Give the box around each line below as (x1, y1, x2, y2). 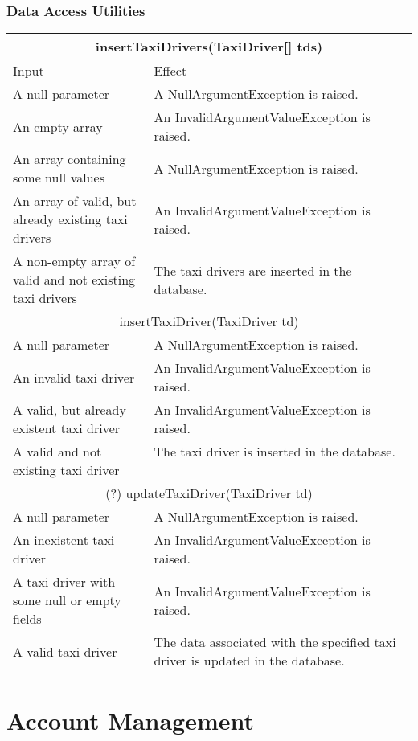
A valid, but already (13, 400, 126, 420)
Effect (154, 61, 187, 80)
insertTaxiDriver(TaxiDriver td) (119, 312, 299, 331)
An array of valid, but (13, 191, 137, 211)
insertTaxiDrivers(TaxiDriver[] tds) (95, 37, 323, 56)
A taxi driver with (13, 572, 116, 592)
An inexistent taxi (13, 530, 115, 550)
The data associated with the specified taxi (154, 633, 396, 652)
